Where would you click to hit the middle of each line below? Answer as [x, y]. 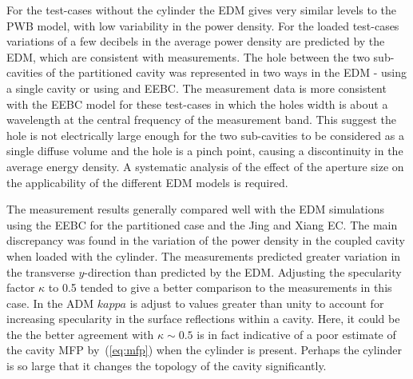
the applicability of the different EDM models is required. [147, 182]
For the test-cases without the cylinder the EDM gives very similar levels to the [202, 10]
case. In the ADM [50, 303]
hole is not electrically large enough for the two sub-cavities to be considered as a [205, 135]
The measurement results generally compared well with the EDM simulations [196, 209]
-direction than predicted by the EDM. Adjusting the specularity [243, 271]
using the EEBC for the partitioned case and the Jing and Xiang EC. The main [202, 224]
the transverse [41, 271]
